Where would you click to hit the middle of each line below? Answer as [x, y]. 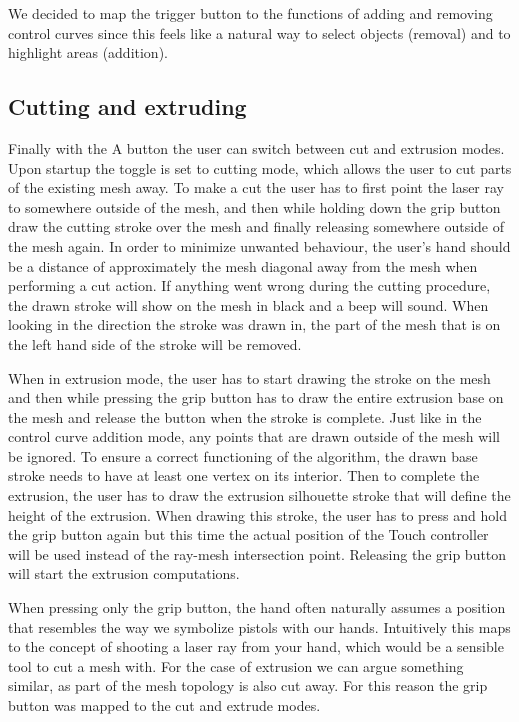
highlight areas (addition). [88, 52]
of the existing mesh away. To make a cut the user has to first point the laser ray [256, 187]
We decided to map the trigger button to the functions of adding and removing [250, 13]
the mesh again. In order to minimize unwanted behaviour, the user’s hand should [259, 245]
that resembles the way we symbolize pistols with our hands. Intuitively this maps [259, 626]
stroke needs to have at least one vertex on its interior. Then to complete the [244, 475]
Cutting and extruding [127, 106]
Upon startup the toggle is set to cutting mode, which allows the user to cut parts [260, 167]
